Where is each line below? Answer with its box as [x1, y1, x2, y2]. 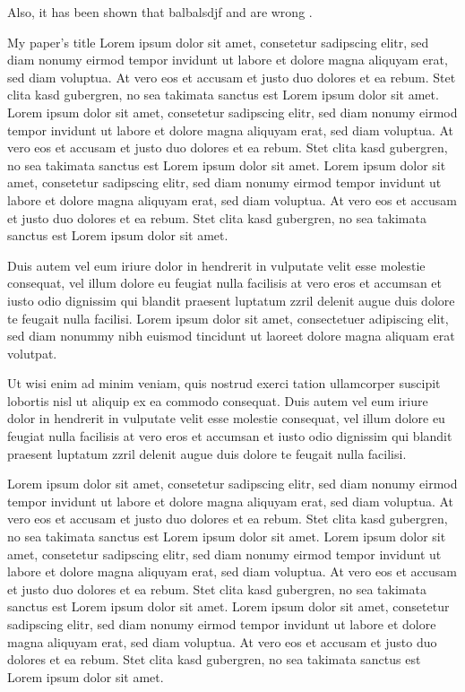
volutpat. [7, 343, 57, 362]
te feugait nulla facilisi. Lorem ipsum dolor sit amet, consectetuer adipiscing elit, [7, 308, 449, 327]
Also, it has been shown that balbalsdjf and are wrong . [7, 3, 313, 21]
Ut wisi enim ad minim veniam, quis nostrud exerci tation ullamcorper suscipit [7, 374, 441, 393]
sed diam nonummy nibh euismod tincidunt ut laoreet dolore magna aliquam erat [7, 326, 455, 345]
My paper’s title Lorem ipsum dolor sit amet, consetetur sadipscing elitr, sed [7, 32, 429, 51]
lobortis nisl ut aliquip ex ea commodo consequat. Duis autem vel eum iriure [7, 391, 428, 410]
